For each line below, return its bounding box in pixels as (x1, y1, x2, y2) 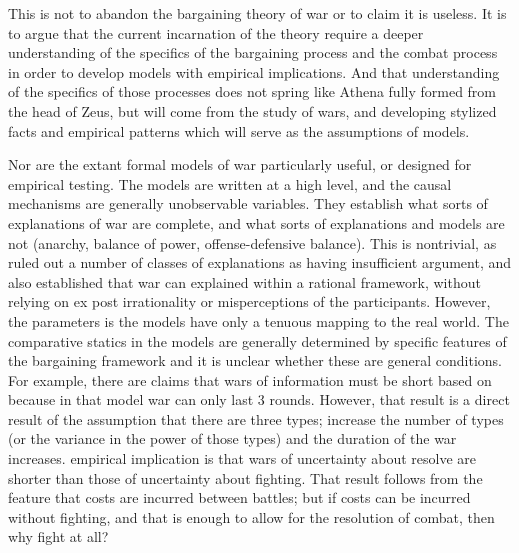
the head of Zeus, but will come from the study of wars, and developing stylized (8, 100, 497, 121)
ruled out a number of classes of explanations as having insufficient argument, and (8, 252, 512, 273)
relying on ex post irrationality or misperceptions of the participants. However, (8, 291, 491, 312)
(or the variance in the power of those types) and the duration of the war (8, 428, 457, 449)
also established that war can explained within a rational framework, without (8, 271, 481, 292)
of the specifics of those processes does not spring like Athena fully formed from (8, 81, 497, 102)
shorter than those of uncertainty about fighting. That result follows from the (8, 467, 483, 488)
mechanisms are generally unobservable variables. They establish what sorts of (8, 193, 488, 214)
